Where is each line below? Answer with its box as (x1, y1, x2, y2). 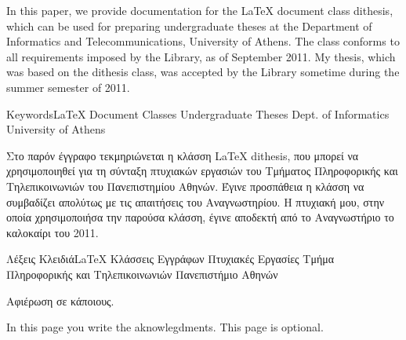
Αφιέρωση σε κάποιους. (6, 292, 114, 309)
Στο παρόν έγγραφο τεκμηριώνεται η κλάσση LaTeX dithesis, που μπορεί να (6, 147, 359, 163)
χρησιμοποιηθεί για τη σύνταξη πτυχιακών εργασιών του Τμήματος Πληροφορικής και (6, 163, 398, 179)
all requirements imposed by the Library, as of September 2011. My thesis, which (6, 48, 396, 64)
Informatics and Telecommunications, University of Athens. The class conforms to (6, 33, 400, 49)
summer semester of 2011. (6, 79, 130, 95)
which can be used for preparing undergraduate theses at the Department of (6, 17, 372, 34)
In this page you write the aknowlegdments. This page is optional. (6, 319, 324, 335)
